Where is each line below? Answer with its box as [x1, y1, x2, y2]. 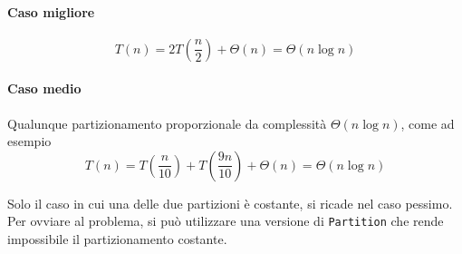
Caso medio [7, 79, 82, 98]
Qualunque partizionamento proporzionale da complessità [7, 113, 327, 132]
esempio [7, 132, 52, 151]
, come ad [400, 113, 455, 132]
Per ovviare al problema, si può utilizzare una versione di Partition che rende [7, 211, 444, 230]
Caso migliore [7, 2, 95, 21]
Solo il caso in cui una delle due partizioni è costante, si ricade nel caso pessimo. [7, 193, 453, 212]
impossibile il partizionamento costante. [7, 230, 227, 249]
